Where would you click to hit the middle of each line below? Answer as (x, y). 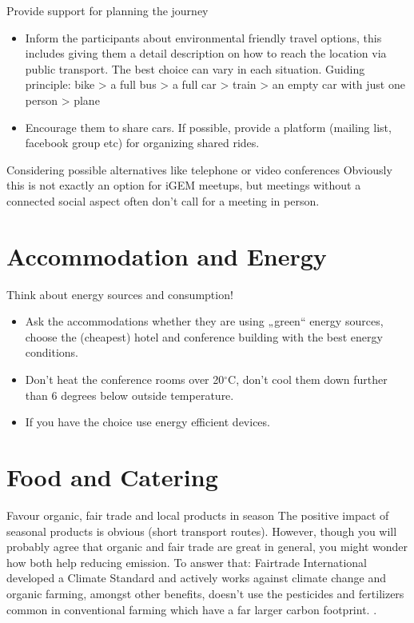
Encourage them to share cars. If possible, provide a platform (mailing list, (208, 127)
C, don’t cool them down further (308, 379)
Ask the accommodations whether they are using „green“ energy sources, (204, 321)
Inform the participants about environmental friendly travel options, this (203, 37)
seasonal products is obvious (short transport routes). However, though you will (202, 531)
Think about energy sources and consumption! (120, 294)
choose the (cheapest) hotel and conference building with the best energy (204, 336)
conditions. (52, 352)
